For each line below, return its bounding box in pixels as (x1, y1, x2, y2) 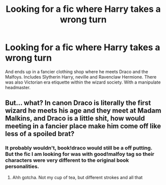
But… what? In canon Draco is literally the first (5, 99, 151, 107)
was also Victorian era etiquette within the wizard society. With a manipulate (5, 79, 161, 85)
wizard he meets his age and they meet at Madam (5, 106, 162, 115)
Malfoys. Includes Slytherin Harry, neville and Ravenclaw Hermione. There (5, 74, 157, 80)
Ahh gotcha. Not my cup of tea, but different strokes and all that (12, 174, 143, 180)
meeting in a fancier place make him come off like (5, 122, 161, 131)
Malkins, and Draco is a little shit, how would (5, 114, 145, 123)
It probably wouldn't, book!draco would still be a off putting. (5, 144, 153, 151)
